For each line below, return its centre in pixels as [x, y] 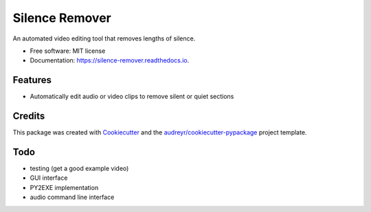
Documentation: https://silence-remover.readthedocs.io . [110, 60]
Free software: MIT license [68, 51]
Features [32, 80]
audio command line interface [72, 197]
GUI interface [49, 178]
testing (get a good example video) [79, 169]
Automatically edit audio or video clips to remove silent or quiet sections [132, 97]
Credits [29, 116]
